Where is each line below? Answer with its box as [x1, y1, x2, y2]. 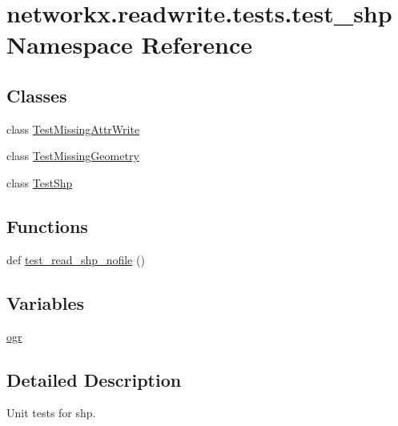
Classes [6, 82, 67, 107]
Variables [6, 290, 85, 315]
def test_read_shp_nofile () [6, 251, 145, 267]
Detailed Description [6, 367, 182, 392]
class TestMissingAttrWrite [6, 120, 140, 137]
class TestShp [6, 174, 73, 191]
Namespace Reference [6, 28, 252, 61]
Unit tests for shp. [6, 404, 96, 421]
